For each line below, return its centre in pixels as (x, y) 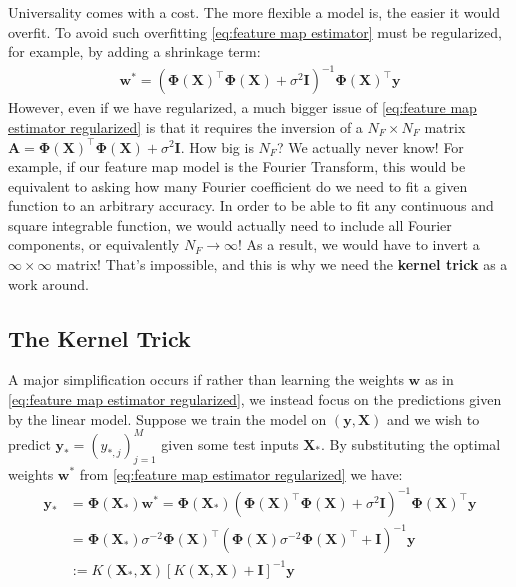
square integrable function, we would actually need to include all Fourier (230, 224)
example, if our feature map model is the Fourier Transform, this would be (237, 166)
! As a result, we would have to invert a (358, 244)
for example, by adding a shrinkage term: (134, 51)
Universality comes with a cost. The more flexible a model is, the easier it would (254, 12)
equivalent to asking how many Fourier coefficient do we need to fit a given (238, 185)
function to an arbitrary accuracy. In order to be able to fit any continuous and (251, 205)
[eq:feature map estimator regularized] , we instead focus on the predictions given (255, 399)
